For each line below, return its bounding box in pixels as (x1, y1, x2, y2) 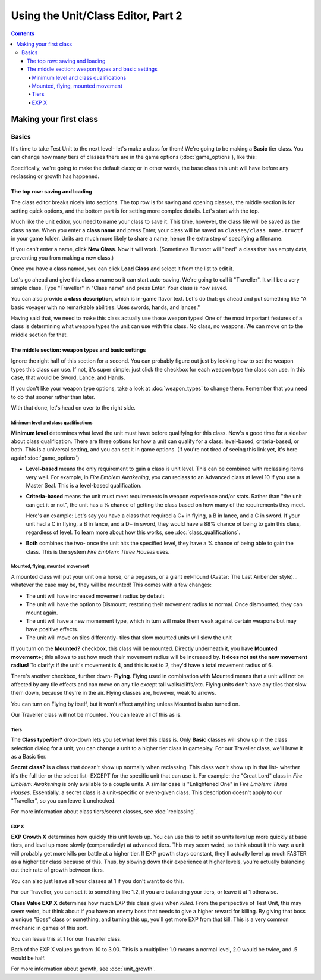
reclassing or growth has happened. (11, 173, 99, 180)
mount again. (26, 609, 58, 616)
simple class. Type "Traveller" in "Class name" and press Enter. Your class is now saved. (11, 284, 228, 291)
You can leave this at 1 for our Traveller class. (11, 935, 122, 942)
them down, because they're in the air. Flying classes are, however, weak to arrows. (11, 689, 216, 697)
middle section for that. (11, 331, 68, 338)
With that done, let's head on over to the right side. (11, 404, 136, 411)
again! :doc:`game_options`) (11, 454, 80, 461)
